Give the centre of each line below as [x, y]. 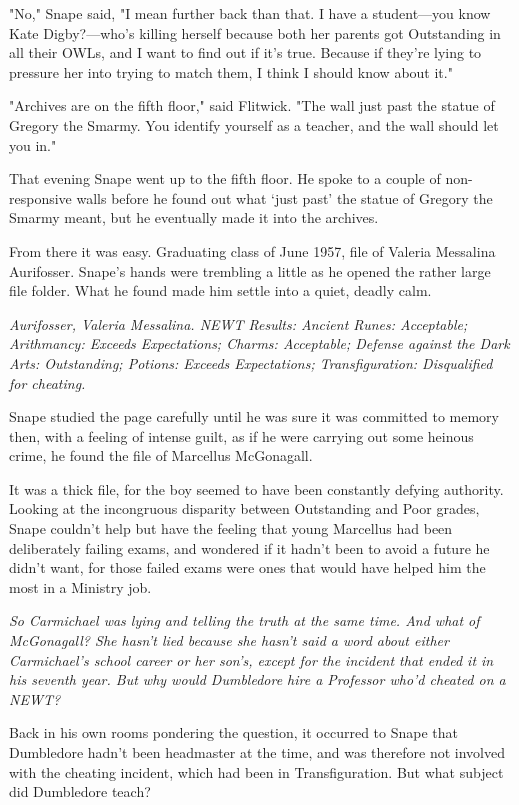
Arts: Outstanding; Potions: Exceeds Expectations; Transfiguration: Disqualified [251, 362]
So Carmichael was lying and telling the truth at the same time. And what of [244, 620]
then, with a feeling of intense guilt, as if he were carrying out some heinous [241, 435]
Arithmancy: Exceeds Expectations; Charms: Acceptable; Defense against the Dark [259, 343]
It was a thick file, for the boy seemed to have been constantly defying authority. [256, 488]
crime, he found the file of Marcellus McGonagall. [161, 455]
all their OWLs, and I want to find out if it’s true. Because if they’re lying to [245, 52]
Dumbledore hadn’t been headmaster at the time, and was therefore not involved [257, 752]
